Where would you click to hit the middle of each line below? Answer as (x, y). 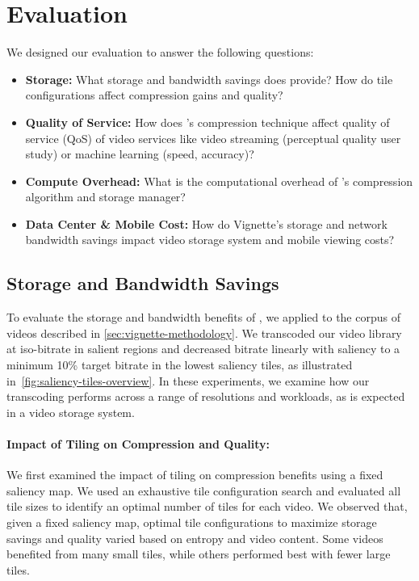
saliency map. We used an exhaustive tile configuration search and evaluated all (204, 490)
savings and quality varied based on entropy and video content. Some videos (195, 538)
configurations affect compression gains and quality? (154, 95)
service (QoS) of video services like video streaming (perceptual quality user (213, 138)
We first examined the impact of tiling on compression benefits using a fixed (195, 475)
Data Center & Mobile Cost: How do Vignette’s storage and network (206, 223)
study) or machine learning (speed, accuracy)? (140, 154)
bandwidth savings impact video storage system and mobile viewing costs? (210, 240)
